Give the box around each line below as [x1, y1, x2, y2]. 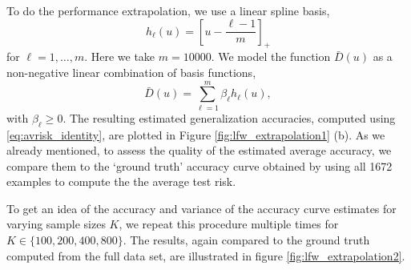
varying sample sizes [6, 216, 106, 232]
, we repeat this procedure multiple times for [119, 216, 339, 232]
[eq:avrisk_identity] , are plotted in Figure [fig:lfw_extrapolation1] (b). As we [6, 126, 385, 143]
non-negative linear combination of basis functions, [6, 63, 256, 80]
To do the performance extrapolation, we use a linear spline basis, [6, 2, 330, 18]
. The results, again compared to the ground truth [123, 232, 370, 248]
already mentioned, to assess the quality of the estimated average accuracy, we [6, 142, 392, 159]
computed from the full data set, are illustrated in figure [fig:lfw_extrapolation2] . [6, 247, 405, 264]
